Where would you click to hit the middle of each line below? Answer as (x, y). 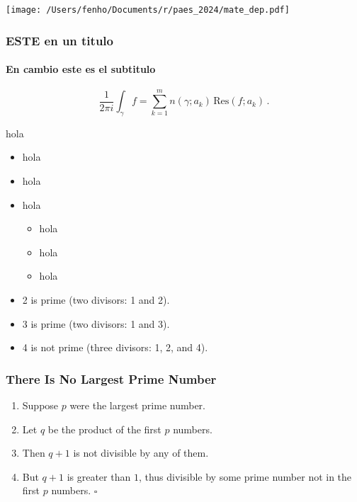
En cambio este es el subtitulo (81, 69)
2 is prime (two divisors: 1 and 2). (96, 300)
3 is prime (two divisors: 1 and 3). (96, 323)
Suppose (40, 405)
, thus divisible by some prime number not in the (245, 476)
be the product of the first (104, 429)
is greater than (99, 476)
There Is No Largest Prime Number (111, 378)
